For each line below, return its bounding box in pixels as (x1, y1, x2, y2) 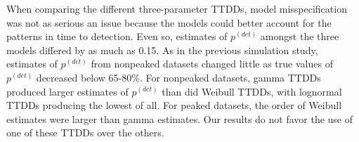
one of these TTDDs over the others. (6, 125, 164, 140)
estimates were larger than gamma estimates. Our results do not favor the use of (6, 111, 353, 126)
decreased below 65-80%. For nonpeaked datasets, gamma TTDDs (36, 70, 321, 84)
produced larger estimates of (6, 84, 129, 98)
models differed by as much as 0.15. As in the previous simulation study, (6, 42, 318, 57)
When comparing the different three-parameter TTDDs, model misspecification (6, 1, 347, 15)
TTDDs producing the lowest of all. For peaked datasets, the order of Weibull (6, 98, 342, 112)
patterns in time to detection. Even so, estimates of (6, 29, 228, 44)
